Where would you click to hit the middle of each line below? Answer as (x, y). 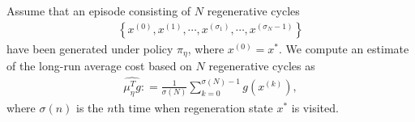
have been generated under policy (90, 48)
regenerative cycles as (262, 66)
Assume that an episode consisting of (99, 11)
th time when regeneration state (193, 107)
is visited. (315, 107)
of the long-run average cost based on (99, 66)
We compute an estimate (347, 48)
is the (90, 107)
